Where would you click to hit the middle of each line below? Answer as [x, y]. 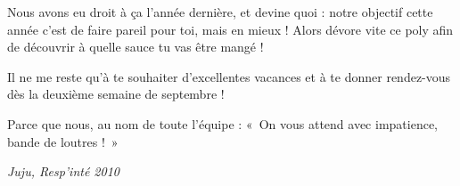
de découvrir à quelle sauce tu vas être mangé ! [136, 47]
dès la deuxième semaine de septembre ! [116, 94]
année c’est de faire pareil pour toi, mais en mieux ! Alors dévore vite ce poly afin [230, 29]
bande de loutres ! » [63, 141]
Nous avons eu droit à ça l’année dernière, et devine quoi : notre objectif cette [220, 12]
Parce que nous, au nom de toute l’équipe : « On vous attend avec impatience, [222, 123]
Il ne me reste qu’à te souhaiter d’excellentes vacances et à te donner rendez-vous [229, 76]
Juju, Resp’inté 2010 [63, 171]
